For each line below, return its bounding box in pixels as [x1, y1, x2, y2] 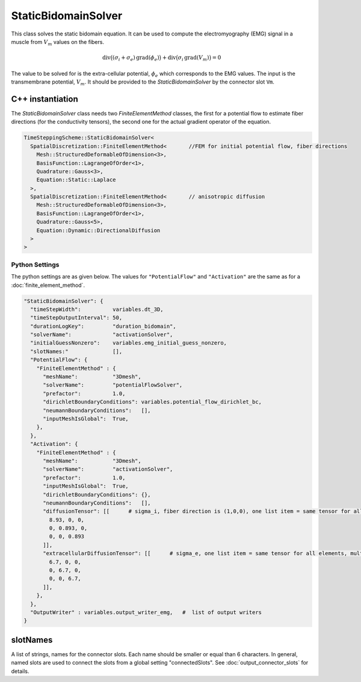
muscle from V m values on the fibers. [11, 38, 105, 47]
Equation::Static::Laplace [36, 176, 117, 183]
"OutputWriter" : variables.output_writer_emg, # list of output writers [30, 609, 262, 616]
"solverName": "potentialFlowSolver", [43, 382, 183, 389]
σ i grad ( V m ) [177, 54, 209, 63]
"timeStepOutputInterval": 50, [30, 315, 123, 321]
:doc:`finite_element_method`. [11, 281, 85, 289]
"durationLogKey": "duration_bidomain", [30, 322, 177, 330]
